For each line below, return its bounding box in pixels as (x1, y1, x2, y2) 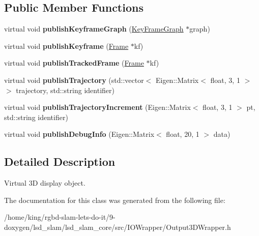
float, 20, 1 (166, 129, 199, 139)
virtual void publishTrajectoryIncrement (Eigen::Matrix (4, 102, 191, 112)
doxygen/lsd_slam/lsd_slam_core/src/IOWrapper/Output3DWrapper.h (4, 221, 231, 232)
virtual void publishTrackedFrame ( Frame (4, 57, 144, 68)
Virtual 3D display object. (4, 178, 85, 188)
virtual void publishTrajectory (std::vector (4, 74, 144, 85)
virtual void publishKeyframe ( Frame (4, 40, 129, 51)
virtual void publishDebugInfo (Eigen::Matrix (4, 129, 155, 139)
